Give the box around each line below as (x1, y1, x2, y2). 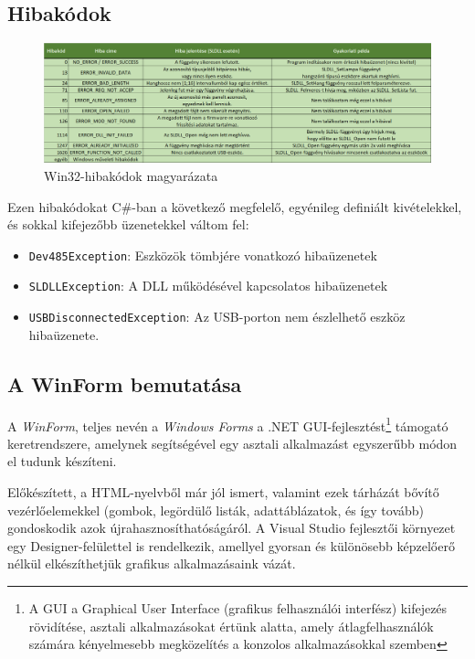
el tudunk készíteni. (7, 452, 117, 471)
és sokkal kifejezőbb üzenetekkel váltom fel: (7, 215, 249, 234)
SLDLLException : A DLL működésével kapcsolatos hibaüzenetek (28, 276, 388, 295)
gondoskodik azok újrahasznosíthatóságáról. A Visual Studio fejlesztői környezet (7, 518, 456, 537)
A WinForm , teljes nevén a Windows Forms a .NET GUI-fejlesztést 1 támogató (7, 413, 449, 435)
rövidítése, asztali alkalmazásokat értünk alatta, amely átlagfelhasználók (28, 616, 434, 635)
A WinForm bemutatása (7, 369, 242, 398)
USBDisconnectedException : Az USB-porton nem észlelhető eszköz (28, 307, 406, 326)
